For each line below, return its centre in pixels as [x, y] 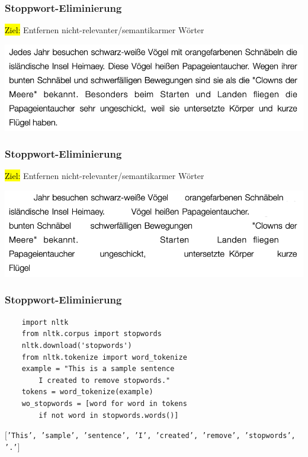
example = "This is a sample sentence [98, 369]
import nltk [45, 322]
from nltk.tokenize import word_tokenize [104, 357]
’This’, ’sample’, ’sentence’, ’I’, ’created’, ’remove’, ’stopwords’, [151, 436]
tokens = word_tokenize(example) [87, 392]
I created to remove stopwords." [105, 380]
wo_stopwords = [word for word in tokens [104, 403]
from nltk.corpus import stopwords [92, 334]
